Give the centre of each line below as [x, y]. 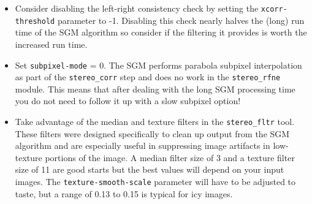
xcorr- [274, 9]
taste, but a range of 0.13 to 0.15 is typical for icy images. [124, 193]
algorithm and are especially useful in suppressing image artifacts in [143, 145]
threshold [35, 21]
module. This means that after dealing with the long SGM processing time [155, 89]
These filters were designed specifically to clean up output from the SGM [152, 133]
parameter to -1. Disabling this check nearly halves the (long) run [181, 20]
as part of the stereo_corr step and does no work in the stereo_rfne [148, 77]
